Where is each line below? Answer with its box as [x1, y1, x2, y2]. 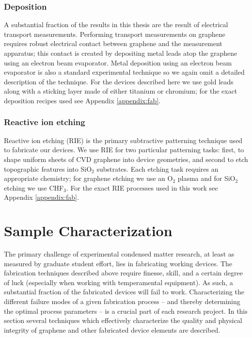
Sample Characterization [4, 221, 173, 241]
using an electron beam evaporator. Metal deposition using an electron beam [4, 57, 232, 67]
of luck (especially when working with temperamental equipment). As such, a [4, 277, 233, 287]
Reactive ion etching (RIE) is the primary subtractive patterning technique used [4, 135, 243, 145]
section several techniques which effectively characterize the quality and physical [4, 315, 242, 325]
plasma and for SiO [177, 173, 236, 183]
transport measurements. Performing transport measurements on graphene [4, 29, 225, 39]
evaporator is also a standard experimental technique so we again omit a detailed [4, 67, 245, 77]
